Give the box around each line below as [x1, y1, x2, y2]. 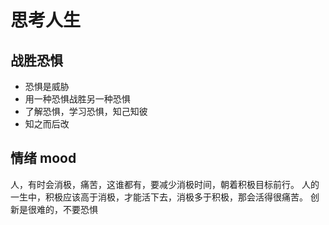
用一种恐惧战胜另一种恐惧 [24, 93, 131, 105]
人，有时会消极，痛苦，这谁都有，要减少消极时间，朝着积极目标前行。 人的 [10, 178, 320, 190]
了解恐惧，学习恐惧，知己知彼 [24, 106, 148, 117]
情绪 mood [10, 150, 77, 167]
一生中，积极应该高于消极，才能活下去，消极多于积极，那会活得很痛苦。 [10, 191, 308, 203]
